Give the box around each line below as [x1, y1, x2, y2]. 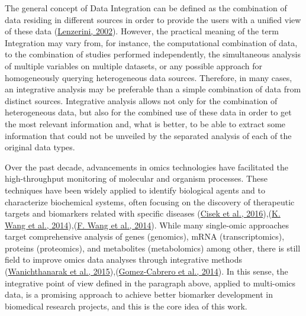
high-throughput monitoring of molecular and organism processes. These [5, 172, 268, 185]
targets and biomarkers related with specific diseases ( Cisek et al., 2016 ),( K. [5, 207, 281, 220]
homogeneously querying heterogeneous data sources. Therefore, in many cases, [5, 71, 292, 83]
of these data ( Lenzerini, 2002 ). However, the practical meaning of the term [5, 25, 279, 37]
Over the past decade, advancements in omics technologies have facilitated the [5, 160, 289, 173]
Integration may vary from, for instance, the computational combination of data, [5, 36, 298, 49]
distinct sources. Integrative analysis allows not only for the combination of [5, 94, 278, 107]
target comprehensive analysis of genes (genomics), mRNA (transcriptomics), [5, 230, 285, 243]
